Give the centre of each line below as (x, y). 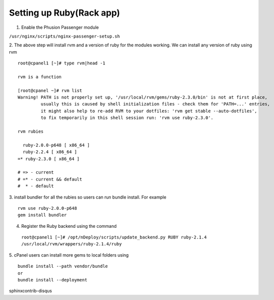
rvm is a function (40, 77)
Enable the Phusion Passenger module (60, 27)
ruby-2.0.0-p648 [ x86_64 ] (56, 145)
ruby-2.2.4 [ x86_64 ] (50, 152)
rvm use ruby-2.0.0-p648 (47, 208)
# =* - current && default (50, 179)
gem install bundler (42, 215)
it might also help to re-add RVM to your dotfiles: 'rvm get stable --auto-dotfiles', (149, 111)
